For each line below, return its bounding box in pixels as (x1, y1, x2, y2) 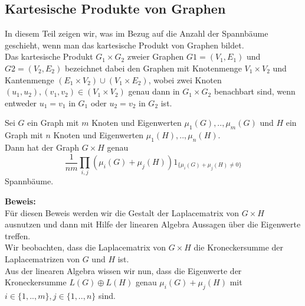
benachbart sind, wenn (214, 85, 296, 97)
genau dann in (128, 85, 180, 97)
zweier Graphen (127, 50, 184, 63)
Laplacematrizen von (5, 252, 80, 265)
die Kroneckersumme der (194, 241, 284, 253)
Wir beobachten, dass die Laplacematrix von (5, 241, 166, 253)
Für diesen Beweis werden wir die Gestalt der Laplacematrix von (5, 206, 240, 219)
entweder (5, 96, 37, 109)
